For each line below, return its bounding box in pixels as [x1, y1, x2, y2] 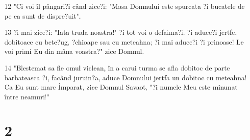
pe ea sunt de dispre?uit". [4, 10, 81, 21]
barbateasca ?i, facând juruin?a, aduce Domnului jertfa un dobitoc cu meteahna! [4, 72, 247, 82]
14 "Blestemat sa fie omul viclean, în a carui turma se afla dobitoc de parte [4, 62, 230, 72]
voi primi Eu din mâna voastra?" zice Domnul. [4, 46, 144, 56]
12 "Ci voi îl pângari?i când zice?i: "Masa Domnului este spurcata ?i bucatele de [4, 1, 245, 11]
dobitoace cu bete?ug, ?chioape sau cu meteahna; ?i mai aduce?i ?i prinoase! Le [4, 36, 244, 47]
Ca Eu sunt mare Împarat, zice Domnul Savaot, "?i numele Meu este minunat [4, 82, 238, 92]
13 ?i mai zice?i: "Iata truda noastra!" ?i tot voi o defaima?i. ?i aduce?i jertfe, [4, 27, 237, 37]
